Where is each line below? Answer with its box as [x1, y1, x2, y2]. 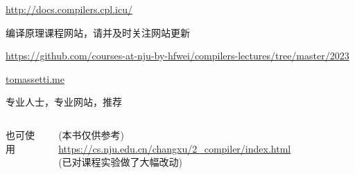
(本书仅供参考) [58, 127, 125, 142]
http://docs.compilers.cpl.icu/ [6, 2, 132, 16]
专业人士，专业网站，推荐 [6, 95, 122, 109]
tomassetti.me [6, 71, 64, 86]
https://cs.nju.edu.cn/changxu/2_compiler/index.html [58, 141, 291, 155]
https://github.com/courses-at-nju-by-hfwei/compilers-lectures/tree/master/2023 [6, 48, 349, 63]
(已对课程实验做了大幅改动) [58, 155, 183, 169]
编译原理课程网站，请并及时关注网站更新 [6, 25, 190, 39]
